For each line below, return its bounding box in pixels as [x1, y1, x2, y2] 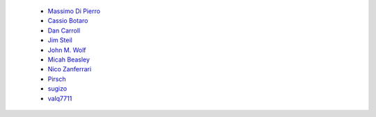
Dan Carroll [47, 26, 80, 35]
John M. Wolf [47, 46, 86, 54]
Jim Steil [47, 36, 72, 44]
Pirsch [47, 75, 66, 83]
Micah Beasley [47, 55, 91, 64]
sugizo [47, 84, 68, 93]
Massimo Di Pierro [47, 7, 101, 15]
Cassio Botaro [47, 17, 88, 25]
